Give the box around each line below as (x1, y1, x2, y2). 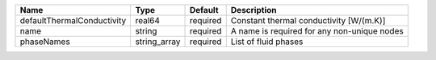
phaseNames (19, 36, 70, 47)
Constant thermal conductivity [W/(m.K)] (230, 15, 386, 26)
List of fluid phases (230, 36, 304, 47)
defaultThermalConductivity (19, 15, 127, 26)
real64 (135, 15, 161, 26)
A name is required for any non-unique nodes (230, 26, 404, 36)
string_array (135, 36, 181, 47)
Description (230, 5, 277, 15)
